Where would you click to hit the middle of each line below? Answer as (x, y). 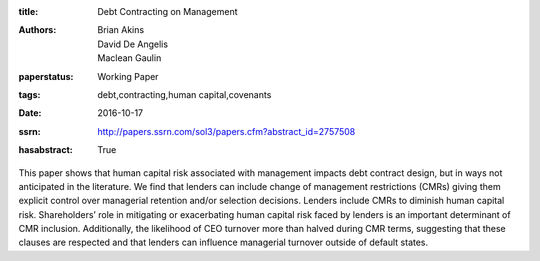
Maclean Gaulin (129, 58)
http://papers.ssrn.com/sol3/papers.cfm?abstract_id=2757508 (226, 131)
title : (28, 11)
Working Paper (128, 76)
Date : (30, 113)
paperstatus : (46, 76)
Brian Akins (121, 30)
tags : (29, 94)
